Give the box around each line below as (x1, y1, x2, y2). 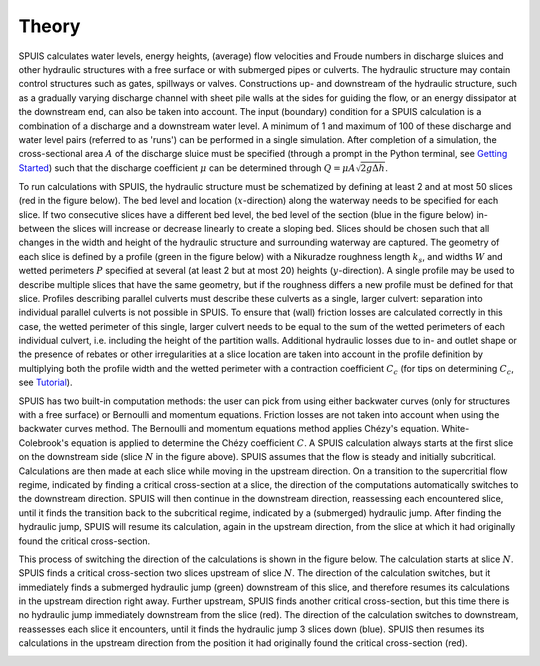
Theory (18, 15, 81, 37)
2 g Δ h (360, 163, 385, 174)
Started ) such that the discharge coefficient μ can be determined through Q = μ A (18, 161, 356, 174)
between (18, 222, 55, 234)
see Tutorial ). (18, 376, 73, 389)
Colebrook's (18, 436, 69, 449)
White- (441, 423, 470, 435)
